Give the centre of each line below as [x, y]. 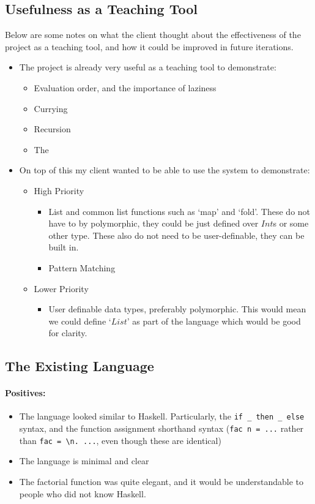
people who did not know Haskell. [83, 493]
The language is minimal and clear [84, 461]
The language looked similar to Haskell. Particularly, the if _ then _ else [162, 416]
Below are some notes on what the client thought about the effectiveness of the [153, 35]
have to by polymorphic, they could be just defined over [154, 223]
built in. [64, 247]
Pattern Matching [82, 267]
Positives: [25, 393]
